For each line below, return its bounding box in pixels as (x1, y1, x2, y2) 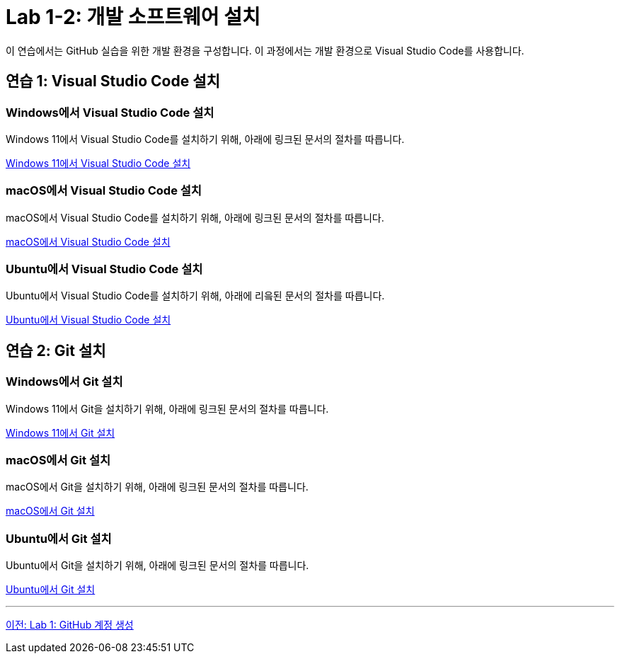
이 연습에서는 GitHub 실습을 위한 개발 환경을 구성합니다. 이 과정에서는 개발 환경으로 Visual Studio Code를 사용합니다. (6, 44, 524, 57)
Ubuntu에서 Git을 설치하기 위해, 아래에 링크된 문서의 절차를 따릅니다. (6, 559, 309, 572)
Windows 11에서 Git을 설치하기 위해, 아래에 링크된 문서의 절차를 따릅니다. (6, 402, 329, 415)
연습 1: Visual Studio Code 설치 (6, 72, 220, 91)
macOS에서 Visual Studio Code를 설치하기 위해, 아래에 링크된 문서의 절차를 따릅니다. (6, 211, 384, 224)
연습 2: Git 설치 (6, 341, 106, 360)
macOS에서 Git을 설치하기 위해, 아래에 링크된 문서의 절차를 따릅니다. (6, 481, 309, 493)
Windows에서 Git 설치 (6, 374, 123, 389)
